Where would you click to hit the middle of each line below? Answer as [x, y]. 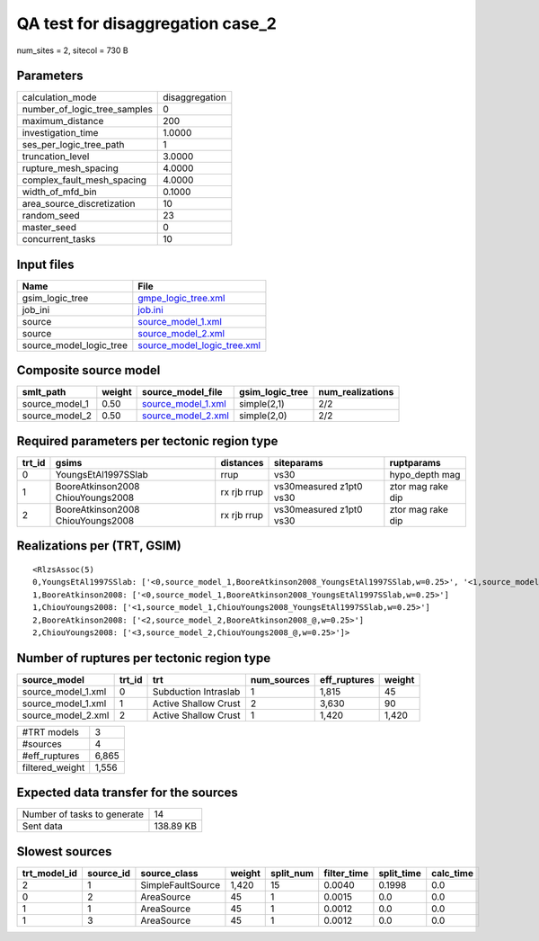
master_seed [49, 228]
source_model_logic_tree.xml [199, 345]
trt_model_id [50, 873]
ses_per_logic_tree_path [73, 145]
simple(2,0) [263, 416]
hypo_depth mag [425, 475]
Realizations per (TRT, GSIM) [99, 546]
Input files [46, 264]
